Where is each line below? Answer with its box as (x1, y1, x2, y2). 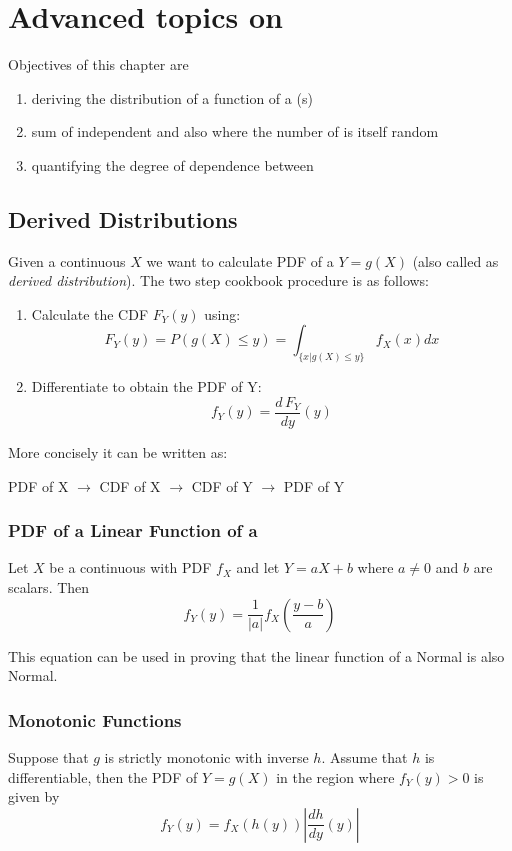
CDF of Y (191, 475, 253, 496)
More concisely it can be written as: (8, 442, 228, 462)
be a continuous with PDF (49, 557, 212, 578)
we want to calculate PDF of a (146, 250, 334, 271)
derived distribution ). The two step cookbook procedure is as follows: (8, 270, 430, 291)
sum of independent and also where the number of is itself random (31, 121, 439, 142)
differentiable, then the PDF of (8, 766, 198, 787)
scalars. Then (8, 577, 90, 597)
